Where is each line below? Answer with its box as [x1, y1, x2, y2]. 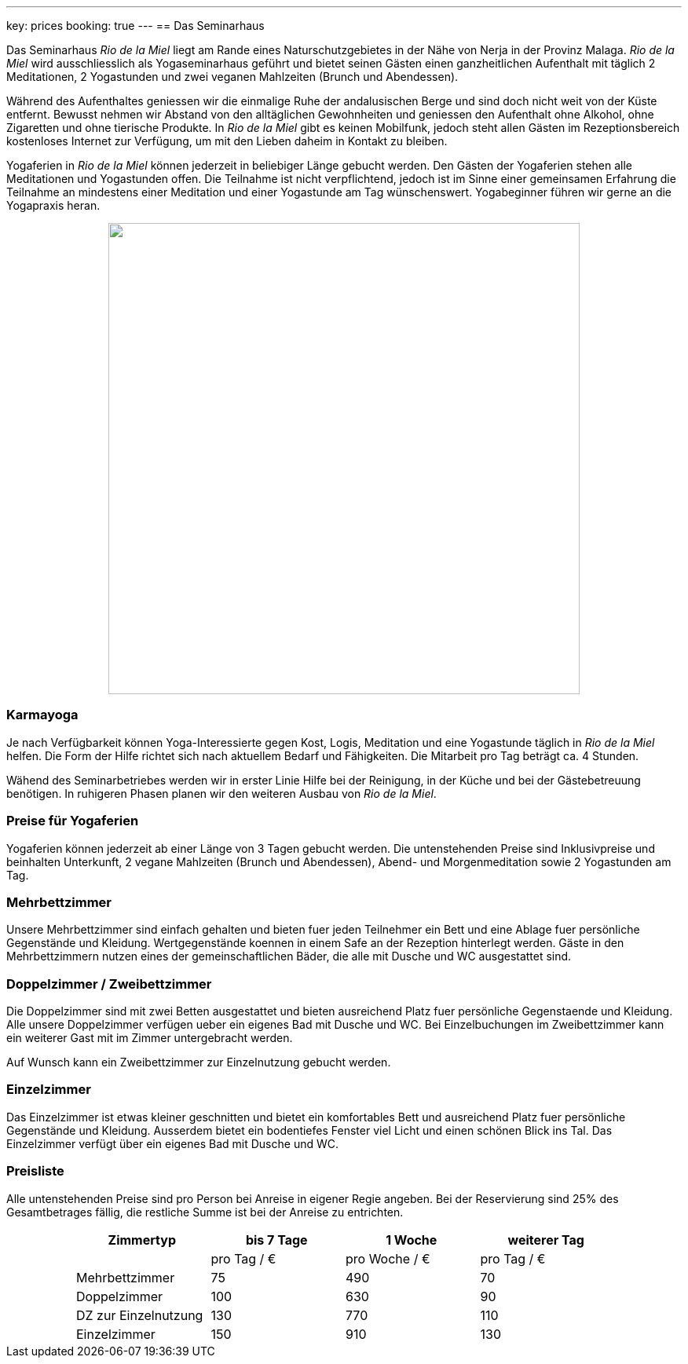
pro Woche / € [346, 1250, 430, 1267]
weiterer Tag [507, 1231, 584, 1248]
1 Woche [386, 1231, 437, 1248]
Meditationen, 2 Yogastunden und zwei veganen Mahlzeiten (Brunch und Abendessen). [6, 70, 459, 83]
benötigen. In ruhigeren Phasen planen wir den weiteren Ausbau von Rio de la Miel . [6, 786, 437, 800]
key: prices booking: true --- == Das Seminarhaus [6, 19, 265, 32]
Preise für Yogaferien [6, 813, 139, 829]
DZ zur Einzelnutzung [76, 1307, 203, 1323]
